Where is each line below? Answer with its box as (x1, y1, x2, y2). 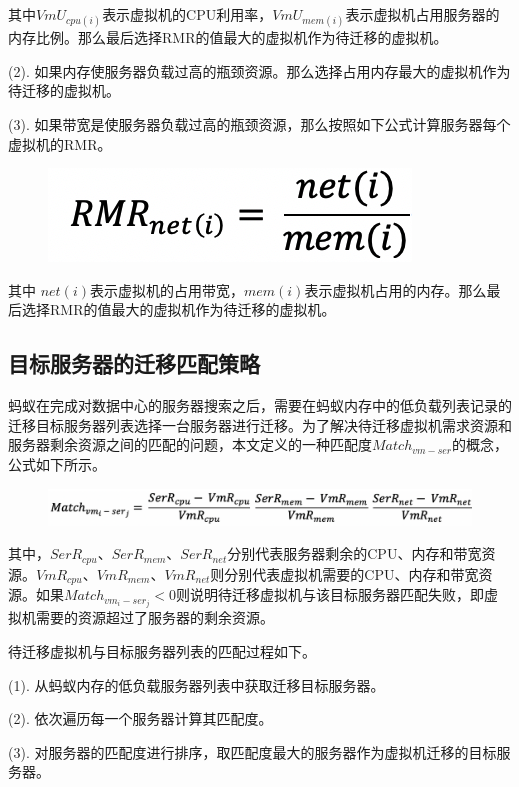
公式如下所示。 (8, 453, 106, 474)
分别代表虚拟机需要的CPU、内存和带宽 (224, 563, 479, 584)
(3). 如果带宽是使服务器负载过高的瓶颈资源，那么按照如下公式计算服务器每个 (8, 113, 511, 134)
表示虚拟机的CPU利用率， (102, 4, 273, 24)
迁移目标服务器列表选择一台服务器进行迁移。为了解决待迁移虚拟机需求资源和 (8, 414, 512, 435)
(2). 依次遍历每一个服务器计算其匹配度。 (8, 708, 273, 729)
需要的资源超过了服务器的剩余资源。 (35, 607, 274, 628)
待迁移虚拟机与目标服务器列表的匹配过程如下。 (8, 640, 316, 661)
